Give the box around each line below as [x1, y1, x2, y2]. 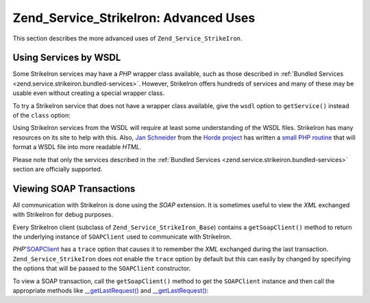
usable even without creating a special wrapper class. [12, 89, 164, 97]
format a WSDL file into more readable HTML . [12, 143, 142, 151]
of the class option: [12, 111, 71, 120]
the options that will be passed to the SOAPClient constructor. [12, 264, 191, 273]
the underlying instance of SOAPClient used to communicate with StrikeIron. [12, 233, 232, 241]
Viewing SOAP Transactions [12, 183, 136, 194]
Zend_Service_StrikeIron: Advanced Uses [12, 10, 256, 25]
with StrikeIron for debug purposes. [12, 211, 113, 219]
